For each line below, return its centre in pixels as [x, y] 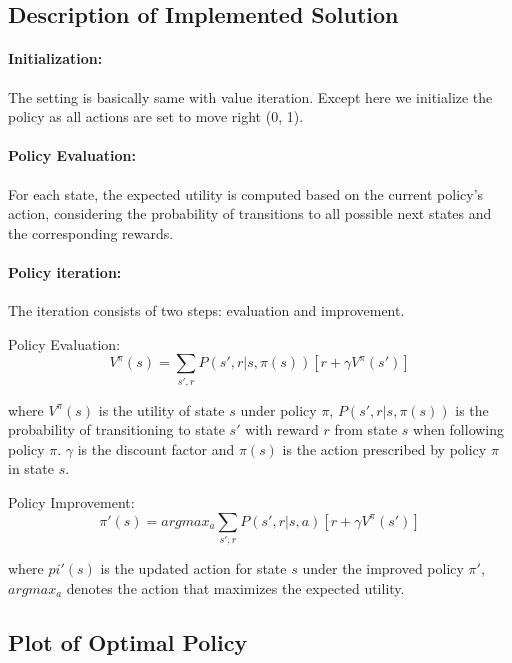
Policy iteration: [65, 271]
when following [459, 429]
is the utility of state [161, 409]
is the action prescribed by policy [384, 448]
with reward [282, 429]
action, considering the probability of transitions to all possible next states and [250, 213]
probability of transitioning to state [116, 429]
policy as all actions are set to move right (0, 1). [156, 116]
